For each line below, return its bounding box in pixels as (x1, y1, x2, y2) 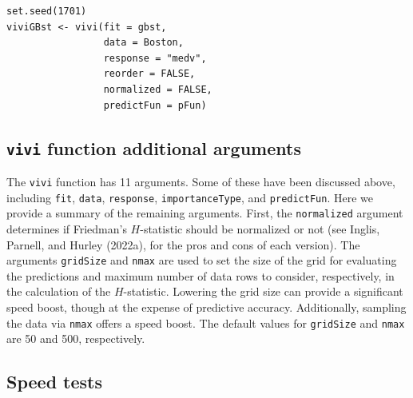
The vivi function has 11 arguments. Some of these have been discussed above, (6, 173, 395, 189)
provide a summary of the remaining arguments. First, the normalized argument (6, 205, 403, 221)
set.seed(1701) (6, 6, 87, 17)
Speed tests (6, 369, 103, 394)
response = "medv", (103, 52, 207, 64)
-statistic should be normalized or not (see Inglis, (140, 220, 380, 237)
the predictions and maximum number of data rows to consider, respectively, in (6, 267, 395, 284)
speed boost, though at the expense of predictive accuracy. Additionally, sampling (6, 298, 407, 315)
